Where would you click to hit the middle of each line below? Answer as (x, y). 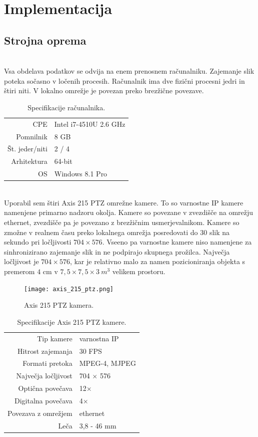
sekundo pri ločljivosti (38, 242)
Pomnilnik (32, 136)
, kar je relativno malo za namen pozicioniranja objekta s (157, 261)
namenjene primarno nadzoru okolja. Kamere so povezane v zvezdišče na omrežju (129, 212)
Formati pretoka (47, 363)
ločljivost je (21, 261)
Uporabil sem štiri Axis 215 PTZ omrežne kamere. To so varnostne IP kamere (124, 202)
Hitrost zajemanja (45, 351)
